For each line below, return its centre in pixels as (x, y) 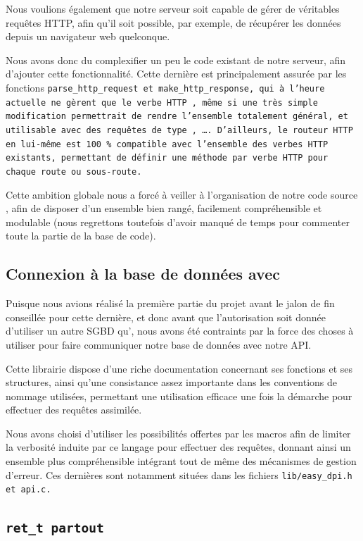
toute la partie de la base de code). (81, 236)
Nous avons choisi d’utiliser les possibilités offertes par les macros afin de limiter (178, 433)
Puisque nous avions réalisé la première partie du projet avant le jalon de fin (170, 303)
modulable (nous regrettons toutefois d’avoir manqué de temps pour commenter (178, 222)
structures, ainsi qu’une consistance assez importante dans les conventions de (172, 382)
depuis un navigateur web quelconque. (88, 36)
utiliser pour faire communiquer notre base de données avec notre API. (159, 344)
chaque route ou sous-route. (74, 172)
